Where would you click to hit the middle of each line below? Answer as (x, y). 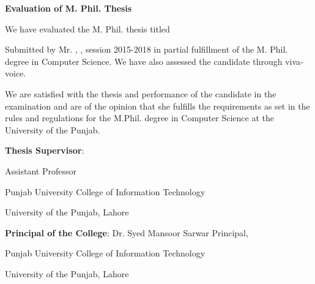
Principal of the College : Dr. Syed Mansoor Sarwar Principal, (127, 232)
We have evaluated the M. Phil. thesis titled (87, 28)
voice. (16, 73)
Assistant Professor (41, 170)
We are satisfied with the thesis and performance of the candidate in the (141, 93)
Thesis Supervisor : (45, 150)
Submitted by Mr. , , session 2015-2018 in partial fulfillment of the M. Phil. (146, 49)
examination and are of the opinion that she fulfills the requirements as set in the (157, 106)
